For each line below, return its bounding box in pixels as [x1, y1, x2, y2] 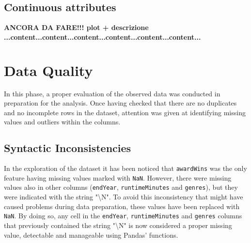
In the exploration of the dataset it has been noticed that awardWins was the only [4, 163, 247, 173]
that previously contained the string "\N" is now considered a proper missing [4, 220, 232, 230]
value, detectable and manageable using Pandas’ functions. [4, 229, 178, 240]
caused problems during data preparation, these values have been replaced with [4, 201, 240, 211]
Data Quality [4, 60, 93, 80]
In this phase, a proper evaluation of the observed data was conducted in [4, 88, 220, 98]
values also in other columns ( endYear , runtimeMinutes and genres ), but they [4, 182, 238, 192]
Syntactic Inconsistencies [4, 140, 131, 155]
